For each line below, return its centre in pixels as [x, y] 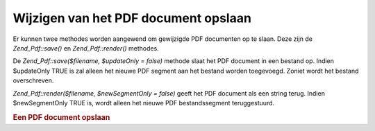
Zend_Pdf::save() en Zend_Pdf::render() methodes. [86, 48]
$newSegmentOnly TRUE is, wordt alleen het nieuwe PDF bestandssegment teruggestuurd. [144, 103]
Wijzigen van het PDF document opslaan [132, 18]
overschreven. [33, 80]
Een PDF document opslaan [61, 117]
